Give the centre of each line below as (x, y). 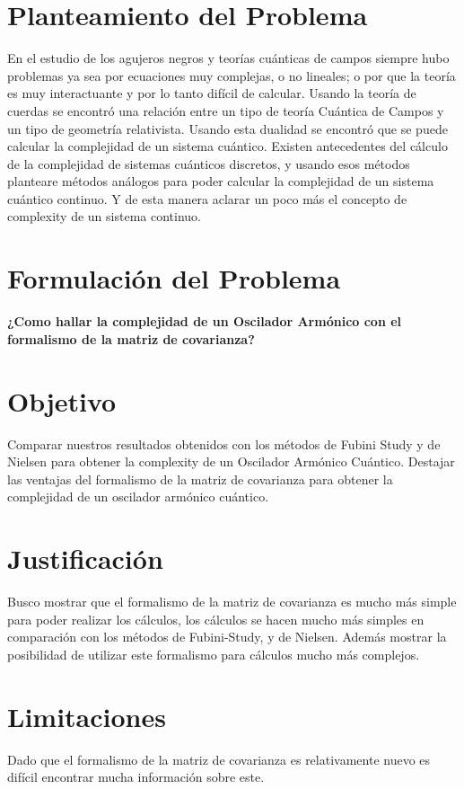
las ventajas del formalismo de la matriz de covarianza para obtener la (200, 479)
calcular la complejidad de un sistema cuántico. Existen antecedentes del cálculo (228, 146)
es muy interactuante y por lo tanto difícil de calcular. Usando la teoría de (212, 93)
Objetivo (62, 400)
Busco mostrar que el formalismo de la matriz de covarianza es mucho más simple (232, 601)
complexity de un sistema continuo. (104, 216)
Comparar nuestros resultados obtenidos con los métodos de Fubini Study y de (224, 443)
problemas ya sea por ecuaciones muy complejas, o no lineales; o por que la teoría (232, 75)
